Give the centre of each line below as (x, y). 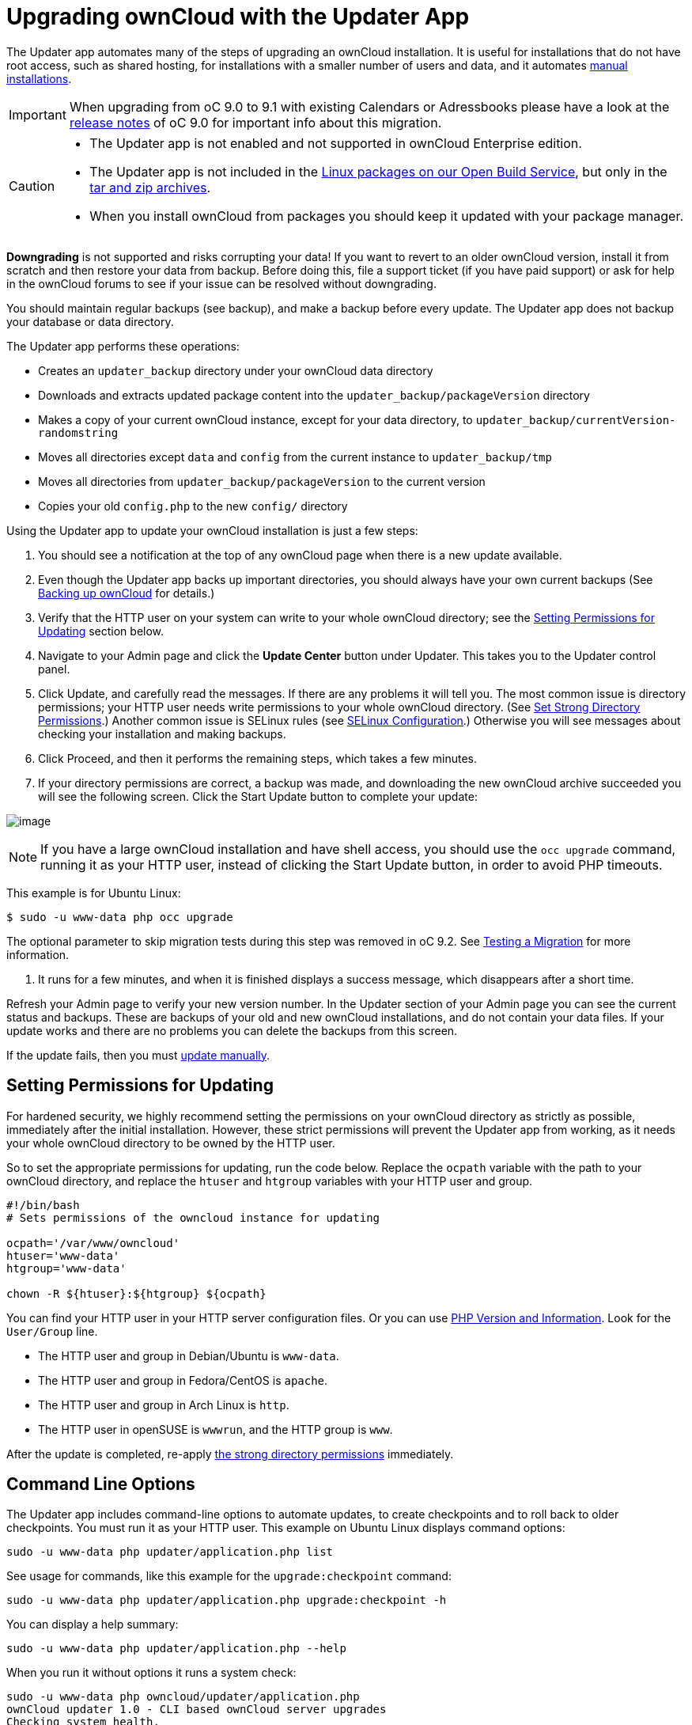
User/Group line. (52, 1331)
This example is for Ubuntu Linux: (94, 893)
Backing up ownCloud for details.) (127, 593)
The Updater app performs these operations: (123, 346)
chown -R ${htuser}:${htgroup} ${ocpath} (136, 1293)
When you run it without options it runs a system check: (151, 1673)
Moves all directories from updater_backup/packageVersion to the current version (262, 481)
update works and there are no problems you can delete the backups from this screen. (232, 1030)
